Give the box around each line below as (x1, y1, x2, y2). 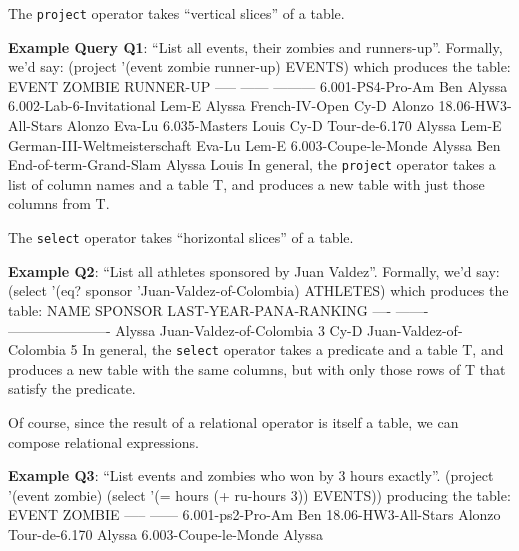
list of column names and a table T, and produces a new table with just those (8, 173, 485, 194)
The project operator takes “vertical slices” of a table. (8, 3, 345, 23)
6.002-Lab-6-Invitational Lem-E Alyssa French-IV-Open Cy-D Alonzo (8, 95, 434, 116)
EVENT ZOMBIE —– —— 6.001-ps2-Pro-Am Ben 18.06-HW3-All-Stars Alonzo (8, 504, 501, 525)
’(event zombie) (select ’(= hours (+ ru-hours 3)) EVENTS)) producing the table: (8, 484, 511, 505)
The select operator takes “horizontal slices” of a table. (8, 227, 354, 248)
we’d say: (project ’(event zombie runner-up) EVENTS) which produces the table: (8, 56, 511, 77)
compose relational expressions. (8, 431, 199, 452)
